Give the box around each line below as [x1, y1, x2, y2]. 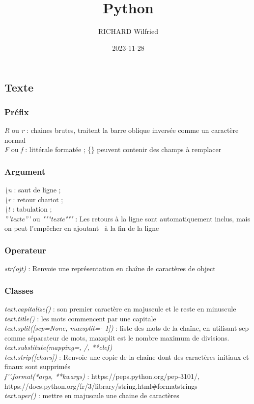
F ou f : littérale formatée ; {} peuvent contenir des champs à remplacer [4, 144, 222, 155]
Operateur [4, 244, 46, 256]
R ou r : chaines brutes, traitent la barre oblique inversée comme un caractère [4, 124, 239, 135]
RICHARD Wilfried [98, 26, 158, 36]
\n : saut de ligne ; [4, 184, 61, 194]
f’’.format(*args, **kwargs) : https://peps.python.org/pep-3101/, [4, 371, 199, 381]
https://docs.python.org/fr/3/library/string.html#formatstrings [4, 380, 198, 391]
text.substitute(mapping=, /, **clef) [4, 342, 113, 352]
